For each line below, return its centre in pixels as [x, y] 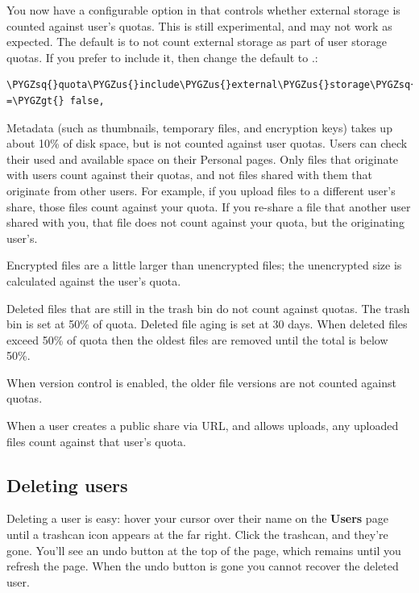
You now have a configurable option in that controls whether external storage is [203, 10]
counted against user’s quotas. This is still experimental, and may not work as [199, 25]
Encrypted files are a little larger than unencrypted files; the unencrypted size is [204, 265]
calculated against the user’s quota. [94, 280]
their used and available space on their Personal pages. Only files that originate [203, 159]
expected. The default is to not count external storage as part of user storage [197, 42]
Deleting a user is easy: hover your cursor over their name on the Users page [197, 518]
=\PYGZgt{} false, [56, 100]
